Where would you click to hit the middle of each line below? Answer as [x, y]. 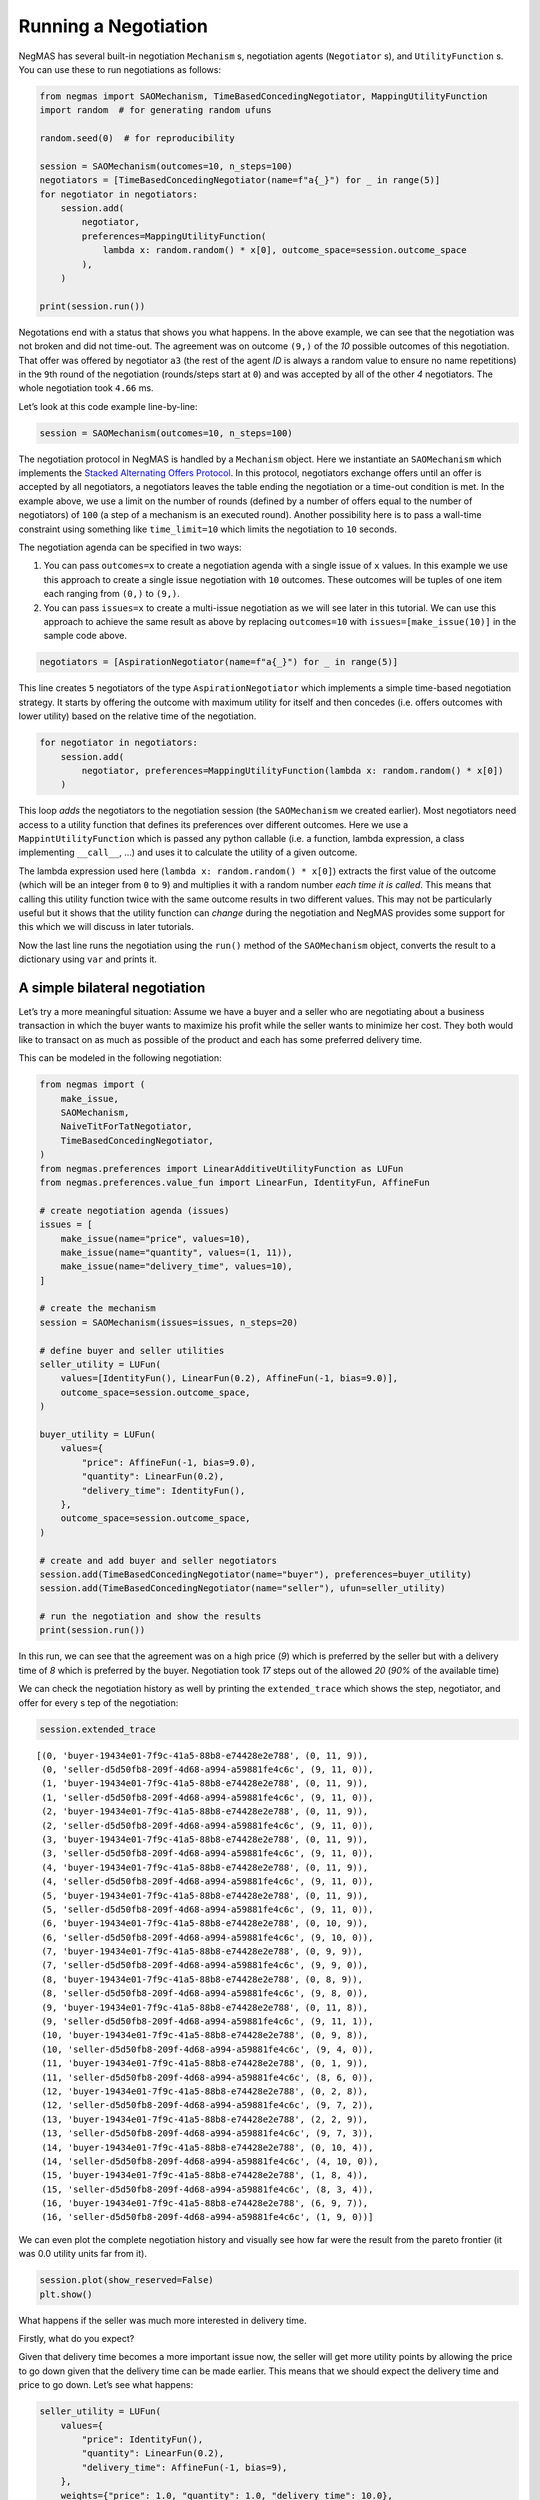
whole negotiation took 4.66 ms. [86, 388]
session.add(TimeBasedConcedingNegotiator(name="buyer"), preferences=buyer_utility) [255, 1574]
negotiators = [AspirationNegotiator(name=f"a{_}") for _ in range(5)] [219, 662]
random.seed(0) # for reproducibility [137, 138]
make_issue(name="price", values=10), [155, 1238]
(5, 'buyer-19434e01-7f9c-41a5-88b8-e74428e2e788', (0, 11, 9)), [205, 1895]
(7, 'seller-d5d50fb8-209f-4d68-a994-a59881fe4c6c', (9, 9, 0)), [205, 1965]
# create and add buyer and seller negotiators [158, 1560]
